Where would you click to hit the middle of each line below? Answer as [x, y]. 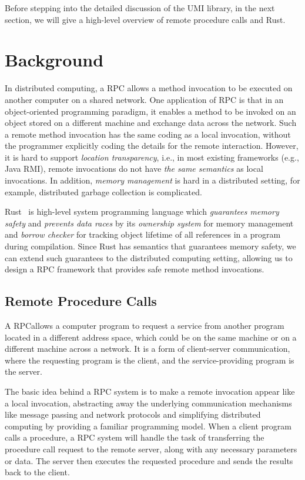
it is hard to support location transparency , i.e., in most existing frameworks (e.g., [152, 157]
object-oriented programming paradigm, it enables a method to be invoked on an [150, 111]
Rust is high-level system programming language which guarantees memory [142, 211]
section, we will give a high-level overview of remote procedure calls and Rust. [145, 19]
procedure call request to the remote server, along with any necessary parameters [151, 449]
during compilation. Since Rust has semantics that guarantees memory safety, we [150, 246]
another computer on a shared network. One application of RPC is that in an [144, 99]
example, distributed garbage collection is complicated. [103, 191]
